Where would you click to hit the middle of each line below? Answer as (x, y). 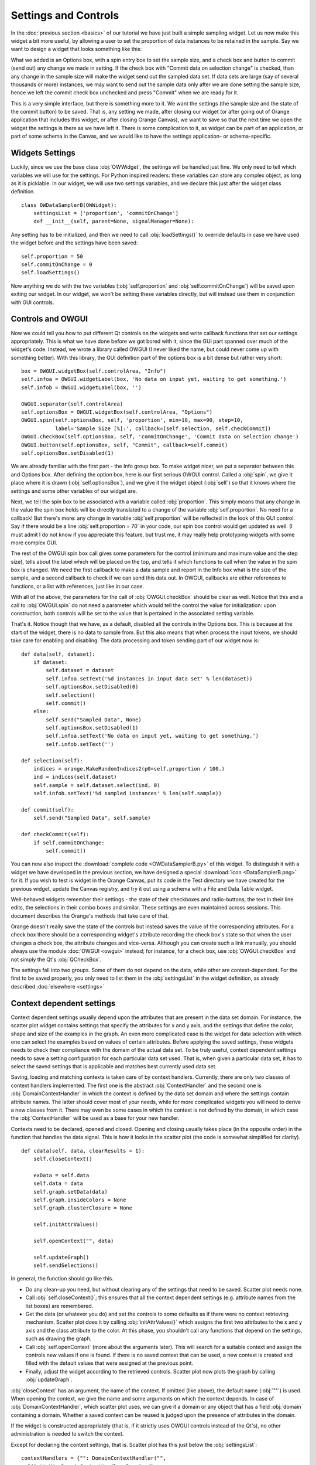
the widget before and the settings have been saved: (74, 243)
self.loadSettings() (51, 273)
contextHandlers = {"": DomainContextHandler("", (94, 1458)
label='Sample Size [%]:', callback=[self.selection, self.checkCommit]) (163, 428)
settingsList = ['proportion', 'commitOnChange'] (106, 213)
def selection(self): (52, 761)
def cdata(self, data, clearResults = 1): (83, 1151)
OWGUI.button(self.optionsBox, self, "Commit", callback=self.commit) (125, 445)
